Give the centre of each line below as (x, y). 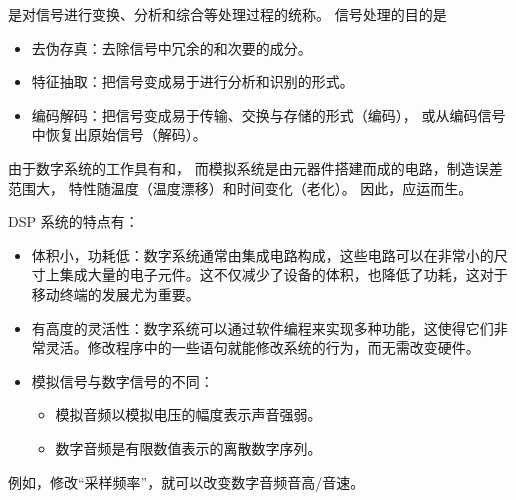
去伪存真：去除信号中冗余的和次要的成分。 (171, 47)
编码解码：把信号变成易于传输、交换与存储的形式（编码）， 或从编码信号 (268, 114)
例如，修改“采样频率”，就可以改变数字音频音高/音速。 (186, 481)
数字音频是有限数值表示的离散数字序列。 (188, 447)
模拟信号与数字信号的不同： (122, 380)
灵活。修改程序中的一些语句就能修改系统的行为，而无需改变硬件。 (262, 347)
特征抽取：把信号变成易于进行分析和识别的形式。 (192, 81)
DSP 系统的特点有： (73, 221)
